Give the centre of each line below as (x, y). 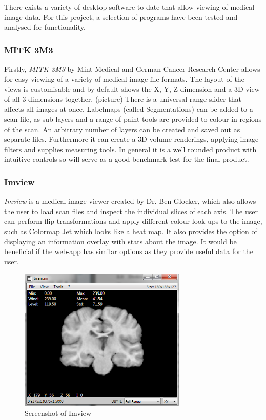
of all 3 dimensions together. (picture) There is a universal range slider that (123, 99)
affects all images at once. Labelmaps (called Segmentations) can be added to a (129, 109)
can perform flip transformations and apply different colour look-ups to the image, (133, 221)
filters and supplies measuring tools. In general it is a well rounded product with (130, 149)
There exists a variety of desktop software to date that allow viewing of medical (129, 7)
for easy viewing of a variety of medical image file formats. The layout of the (124, 79)
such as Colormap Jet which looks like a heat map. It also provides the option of (131, 231)
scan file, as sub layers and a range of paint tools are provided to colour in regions (133, 119)
